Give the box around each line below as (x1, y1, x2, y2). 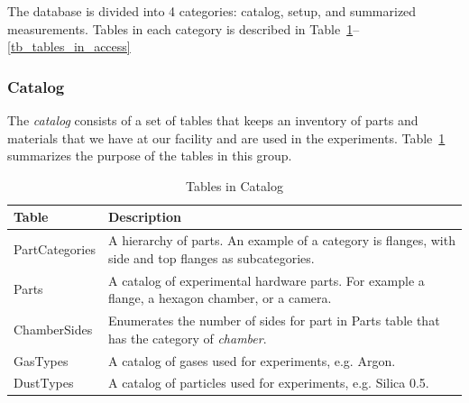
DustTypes (14, 373, 74, 392)
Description (107, 207, 181, 226)
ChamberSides (14, 319, 93, 338)
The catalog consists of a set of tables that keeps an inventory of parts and (7, 111, 418, 129)
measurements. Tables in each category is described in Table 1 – (7, 19, 360, 38)
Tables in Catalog (186, 176, 283, 195)
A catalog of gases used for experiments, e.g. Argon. (107, 351, 396, 370)
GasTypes (14, 351, 69, 370)
